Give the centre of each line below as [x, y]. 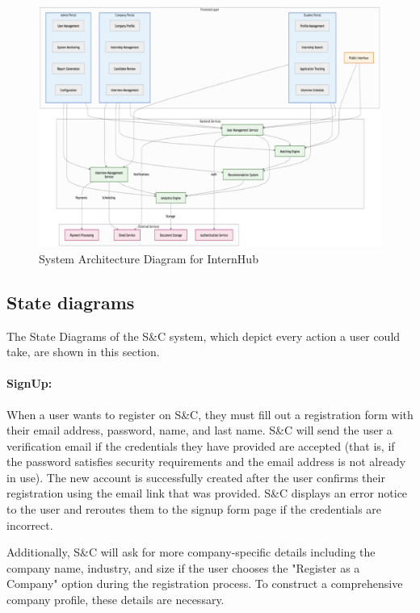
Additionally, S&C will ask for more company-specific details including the [191, 552]
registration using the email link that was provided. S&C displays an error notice [207, 493]
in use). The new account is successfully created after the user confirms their [196, 477]
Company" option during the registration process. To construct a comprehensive [205, 584]
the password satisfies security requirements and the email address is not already [206, 462]
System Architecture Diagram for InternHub [149, 258]
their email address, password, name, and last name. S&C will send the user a [199, 430]
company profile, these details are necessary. [115, 600]
